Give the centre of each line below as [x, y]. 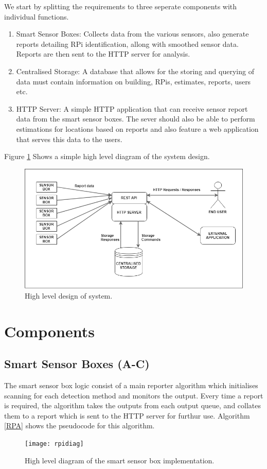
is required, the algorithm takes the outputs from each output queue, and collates [133, 405]
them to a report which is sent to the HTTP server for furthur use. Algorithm [127, 415]
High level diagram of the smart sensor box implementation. [120, 460]
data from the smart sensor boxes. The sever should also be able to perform [136, 119]
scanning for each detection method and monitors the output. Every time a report [134, 395]
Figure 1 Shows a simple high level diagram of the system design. [107, 156]
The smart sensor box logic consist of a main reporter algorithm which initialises [131, 385]
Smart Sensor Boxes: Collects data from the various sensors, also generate [132, 34]
